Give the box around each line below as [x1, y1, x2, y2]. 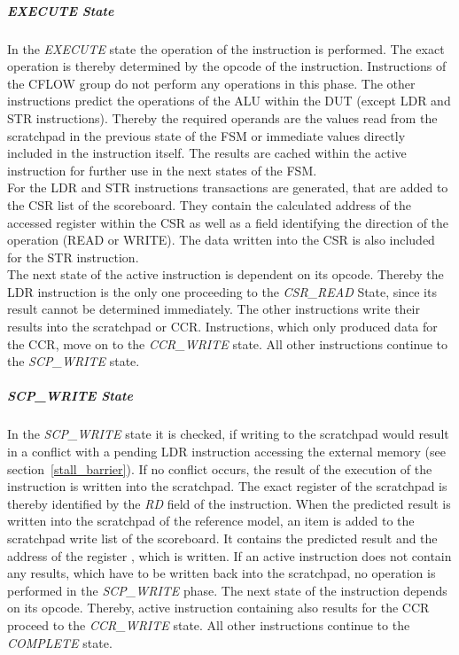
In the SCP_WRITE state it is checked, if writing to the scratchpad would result [7, 425, 449, 443]
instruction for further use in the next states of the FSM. [7, 160, 317, 179]
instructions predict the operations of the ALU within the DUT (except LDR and [7, 91, 451, 110]
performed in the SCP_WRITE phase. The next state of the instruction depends [7, 581, 447, 599]
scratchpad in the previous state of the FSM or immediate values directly [7, 126, 406, 144]
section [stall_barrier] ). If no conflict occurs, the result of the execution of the [7, 459, 432, 478]
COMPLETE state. [7, 633, 113, 651]
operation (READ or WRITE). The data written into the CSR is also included [7, 230, 435, 249]
